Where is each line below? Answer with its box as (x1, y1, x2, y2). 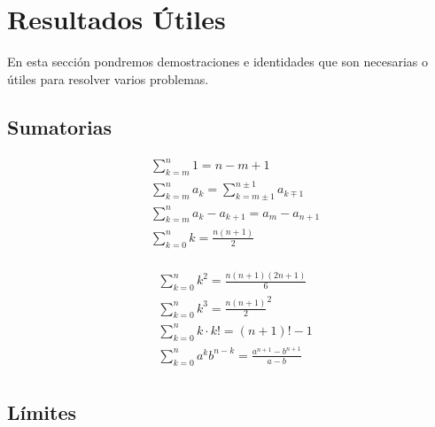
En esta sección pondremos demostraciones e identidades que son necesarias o (7, 52, 428, 71)
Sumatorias (7, 113, 113, 140)
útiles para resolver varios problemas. (7, 69, 209, 88)
